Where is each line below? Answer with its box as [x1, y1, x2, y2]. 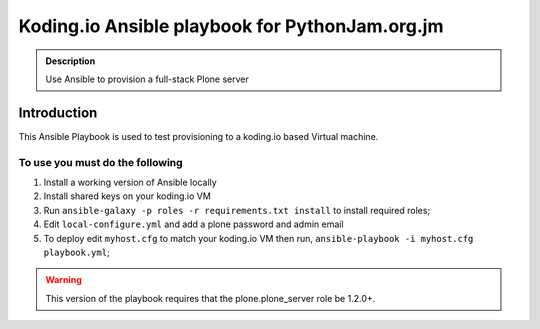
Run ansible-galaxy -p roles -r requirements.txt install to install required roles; [43, 204, 431, 216]
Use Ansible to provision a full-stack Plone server [45, 73, 249, 85]
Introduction [18, 104, 98, 121]
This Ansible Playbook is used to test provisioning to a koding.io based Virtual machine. [18, 130, 379, 142]
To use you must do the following [18, 155, 184, 169]
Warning [45, 274, 82, 286]
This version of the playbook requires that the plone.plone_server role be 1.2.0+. [45, 292, 376, 304]
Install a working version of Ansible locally [43, 176, 217, 188]
